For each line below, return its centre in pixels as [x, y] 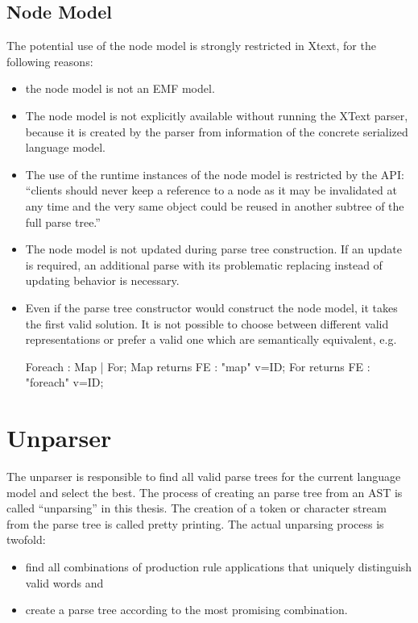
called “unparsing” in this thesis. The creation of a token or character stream [197, 508]
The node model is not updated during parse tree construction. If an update [213, 249]
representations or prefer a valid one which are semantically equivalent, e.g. [211, 339]
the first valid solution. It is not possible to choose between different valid [207, 323]
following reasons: [50, 61]
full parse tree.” [63, 222]
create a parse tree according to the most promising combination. [186, 610]
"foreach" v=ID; [64, 382]
